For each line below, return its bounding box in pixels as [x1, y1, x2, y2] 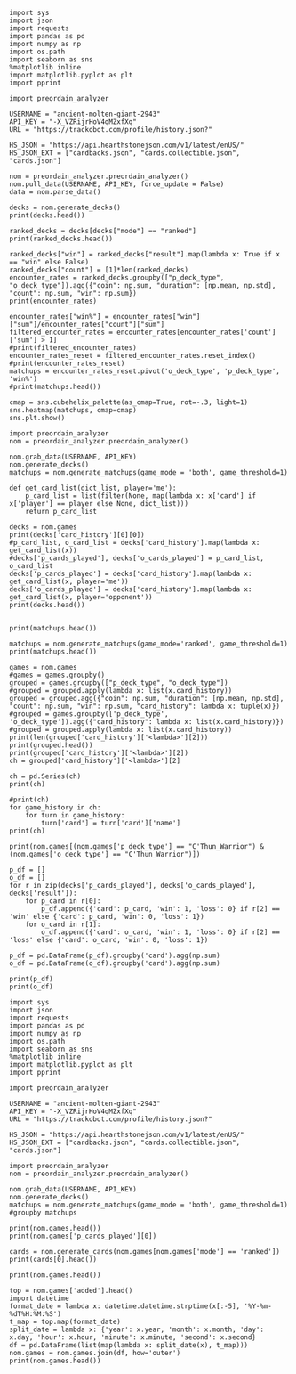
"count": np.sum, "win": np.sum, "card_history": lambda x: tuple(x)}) [9, 702, 280, 711]
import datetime [9, 1294, 69, 1303]
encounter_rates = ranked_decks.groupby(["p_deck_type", [9, 273, 225, 282]
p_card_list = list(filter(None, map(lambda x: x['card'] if [25, 492, 256, 500]
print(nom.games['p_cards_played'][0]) [9, 1232, 157, 1240]
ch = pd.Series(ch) [9, 772, 82, 781]
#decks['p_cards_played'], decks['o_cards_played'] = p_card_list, [9, 554, 265, 563]
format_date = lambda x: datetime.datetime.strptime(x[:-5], [9, 1302, 241, 1311]
